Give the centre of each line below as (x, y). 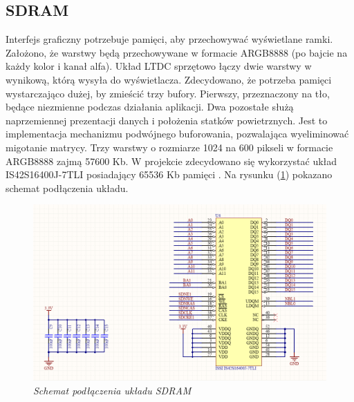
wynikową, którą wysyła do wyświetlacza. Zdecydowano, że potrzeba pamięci (169, 79)
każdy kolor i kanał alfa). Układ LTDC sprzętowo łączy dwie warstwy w (159, 66)
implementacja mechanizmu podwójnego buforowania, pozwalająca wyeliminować (177, 134)
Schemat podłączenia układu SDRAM (112, 391)
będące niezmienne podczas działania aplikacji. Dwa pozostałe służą (150, 107)
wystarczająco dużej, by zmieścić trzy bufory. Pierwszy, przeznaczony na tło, (168, 93)
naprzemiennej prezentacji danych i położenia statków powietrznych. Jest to (167, 120)
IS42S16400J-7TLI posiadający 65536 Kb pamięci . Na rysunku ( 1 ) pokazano (169, 174)
